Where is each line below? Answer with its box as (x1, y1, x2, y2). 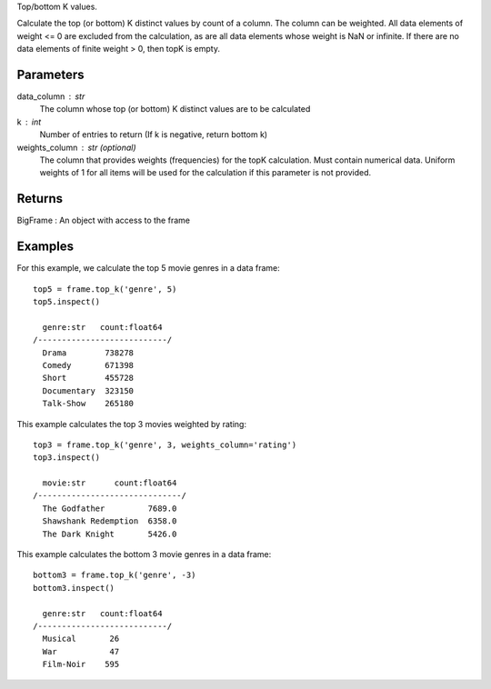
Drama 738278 (42, 347, 135, 358)
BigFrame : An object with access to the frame (16, 215, 191, 226)
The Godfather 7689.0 (42, 503, 177, 514)
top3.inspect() (33, 453, 101, 463)
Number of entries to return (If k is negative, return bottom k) (39, 129, 268, 140)
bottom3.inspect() (33, 583, 115, 593)
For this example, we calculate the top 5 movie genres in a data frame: (16, 263, 281, 274)
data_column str (16, 91, 85, 102)
